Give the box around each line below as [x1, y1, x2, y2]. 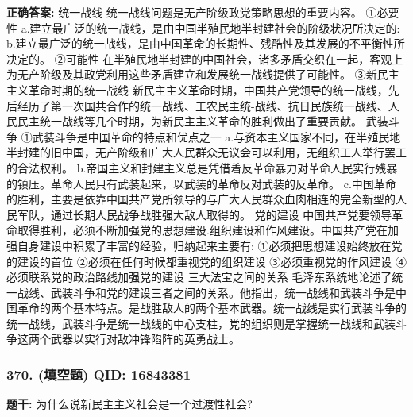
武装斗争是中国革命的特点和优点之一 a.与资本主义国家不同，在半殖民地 [32, 128, 401, 145]
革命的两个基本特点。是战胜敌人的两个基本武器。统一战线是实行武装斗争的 [17, 299, 407, 316]
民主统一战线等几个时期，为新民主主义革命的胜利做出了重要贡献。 [17, 113, 362, 129]
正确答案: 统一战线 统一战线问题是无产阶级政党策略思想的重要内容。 [6, 4, 362, 20]
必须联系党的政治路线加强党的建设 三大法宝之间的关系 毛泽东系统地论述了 [6, 268, 392, 285]
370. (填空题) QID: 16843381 [6, 364, 191, 384]
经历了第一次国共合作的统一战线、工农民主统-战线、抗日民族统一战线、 [17, 97, 388, 114]
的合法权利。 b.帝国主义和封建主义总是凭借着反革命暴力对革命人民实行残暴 [6, 159, 398, 176]
